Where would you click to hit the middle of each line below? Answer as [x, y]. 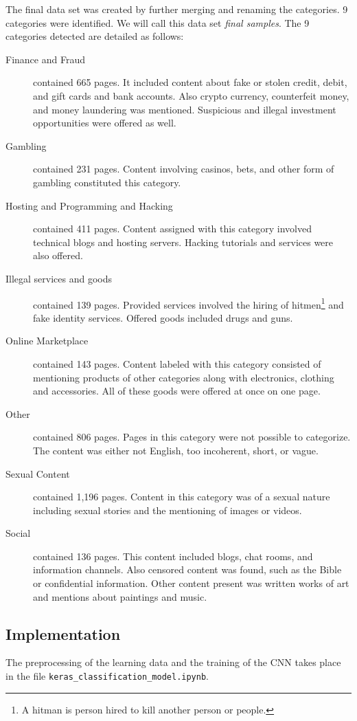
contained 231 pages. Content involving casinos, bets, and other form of [184, 169]
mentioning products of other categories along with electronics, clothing [184, 377]
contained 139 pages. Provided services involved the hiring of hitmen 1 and [188, 303]
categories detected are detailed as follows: [95, 36]
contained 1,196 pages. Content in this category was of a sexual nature [182, 497]
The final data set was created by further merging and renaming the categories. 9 [177, 9]
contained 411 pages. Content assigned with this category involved [172, 229]
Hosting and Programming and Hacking [89, 205]
